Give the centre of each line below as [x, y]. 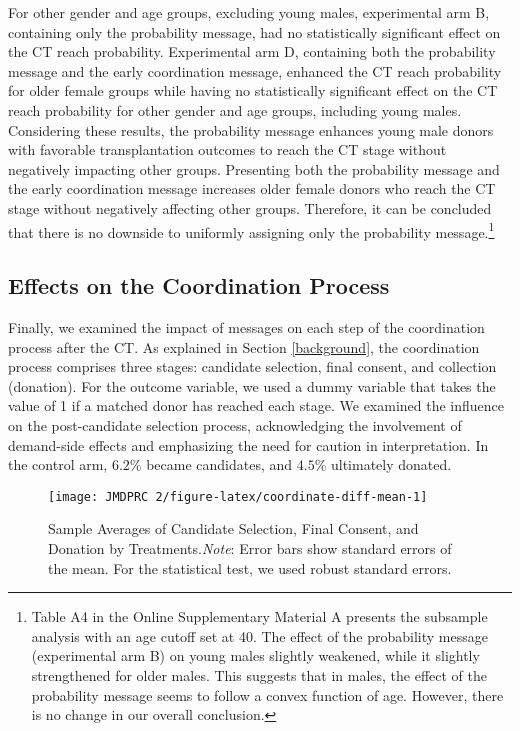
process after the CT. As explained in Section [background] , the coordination [244, 346]
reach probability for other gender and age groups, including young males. [235, 109]
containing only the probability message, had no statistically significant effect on [254, 31]
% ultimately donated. [383, 464]
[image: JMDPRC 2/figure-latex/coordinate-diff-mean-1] [238, 496]
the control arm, [58, 464]
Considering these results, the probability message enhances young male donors [251, 129]
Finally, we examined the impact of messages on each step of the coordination [246, 326]
